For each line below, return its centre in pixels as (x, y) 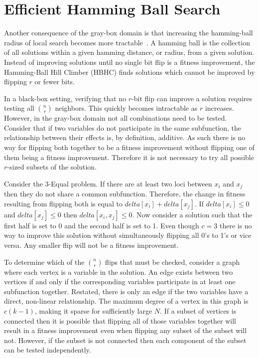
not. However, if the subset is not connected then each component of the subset (125, 340)
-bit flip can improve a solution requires (192, 98)
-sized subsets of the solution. (52, 167)
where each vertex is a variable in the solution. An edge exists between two (119, 271)
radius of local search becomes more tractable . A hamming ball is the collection (127, 42)
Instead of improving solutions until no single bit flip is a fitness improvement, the (129, 62)
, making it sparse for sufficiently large (93, 311)
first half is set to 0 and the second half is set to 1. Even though (102, 225)
